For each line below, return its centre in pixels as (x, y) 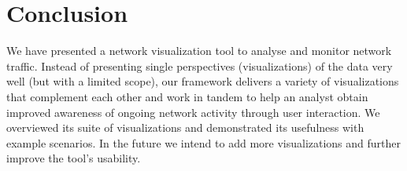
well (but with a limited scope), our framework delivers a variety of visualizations (203, 81)
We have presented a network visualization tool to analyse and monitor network (199, 51)
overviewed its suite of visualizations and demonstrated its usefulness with (185, 127)
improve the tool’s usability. (74, 158)
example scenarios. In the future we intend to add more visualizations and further (204, 142)
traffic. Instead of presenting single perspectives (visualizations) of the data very (200, 65)
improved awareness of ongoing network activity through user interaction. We (193, 112)
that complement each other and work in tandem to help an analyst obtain (187, 96)
